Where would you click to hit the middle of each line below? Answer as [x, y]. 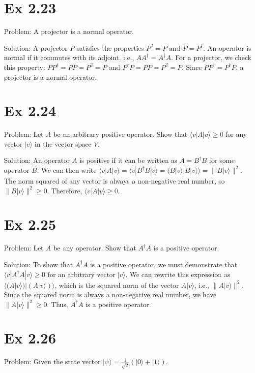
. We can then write [67, 170]
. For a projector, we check [211, 57]
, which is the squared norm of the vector [117, 285]
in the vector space [63, 143]
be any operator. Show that [95, 248]
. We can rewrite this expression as [178, 274]
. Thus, [57, 304]
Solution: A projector [36, 47]
